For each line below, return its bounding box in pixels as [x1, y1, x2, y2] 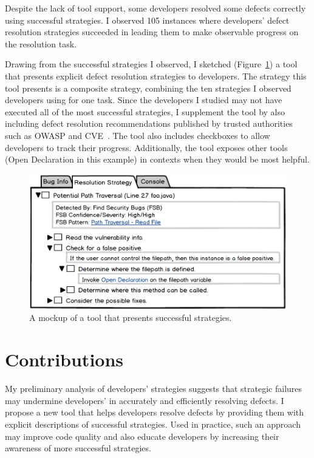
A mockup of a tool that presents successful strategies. [29, 311, 232, 324]
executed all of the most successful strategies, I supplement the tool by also [5, 105, 285, 118]
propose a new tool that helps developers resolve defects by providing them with [5, 406, 304, 419]
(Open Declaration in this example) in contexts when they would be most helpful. [5, 153, 310, 166]
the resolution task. [5, 37, 77, 50]
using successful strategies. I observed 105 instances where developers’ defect [5, 13, 290, 26]
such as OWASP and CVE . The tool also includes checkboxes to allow [5, 129, 270, 141]
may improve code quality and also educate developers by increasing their [5, 429, 279, 442]
